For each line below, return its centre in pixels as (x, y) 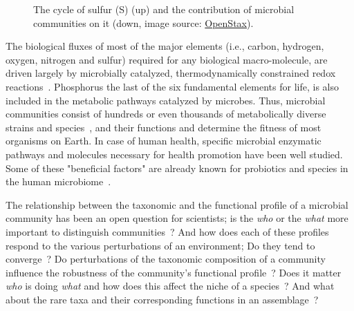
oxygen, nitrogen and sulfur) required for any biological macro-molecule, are (167, 59)
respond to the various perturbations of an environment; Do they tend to (160, 245)
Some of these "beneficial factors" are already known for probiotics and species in (177, 168)
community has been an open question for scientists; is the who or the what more (177, 218)
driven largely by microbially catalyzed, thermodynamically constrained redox (171, 73)
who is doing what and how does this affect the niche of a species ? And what (170, 286)
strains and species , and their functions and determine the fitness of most (164, 127)
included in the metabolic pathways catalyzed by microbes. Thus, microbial (166, 100)
